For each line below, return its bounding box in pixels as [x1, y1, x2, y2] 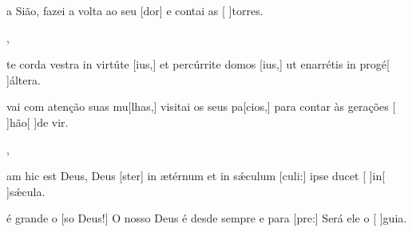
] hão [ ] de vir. [6, 113, 69, 130]
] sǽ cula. [6, 183, 46, 199]
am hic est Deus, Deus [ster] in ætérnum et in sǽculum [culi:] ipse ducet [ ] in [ [6, 167, 386, 184]
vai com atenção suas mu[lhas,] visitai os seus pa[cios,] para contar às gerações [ [6, 98, 396, 115]
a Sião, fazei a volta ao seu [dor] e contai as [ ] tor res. [6, 2, 263, 18]
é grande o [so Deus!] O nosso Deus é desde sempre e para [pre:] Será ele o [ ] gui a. [6, 210, 407, 226]
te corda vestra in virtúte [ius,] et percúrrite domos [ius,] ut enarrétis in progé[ [6, 56, 390, 73]
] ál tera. [6, 71, 41, 88]
